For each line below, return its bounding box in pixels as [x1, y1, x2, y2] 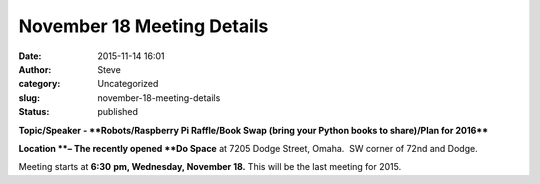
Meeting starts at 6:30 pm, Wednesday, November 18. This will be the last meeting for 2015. [18, 161, 402, 173]
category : [18, 78, 61, 90]
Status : [18, 106, 50, 118]
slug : [18, 91, 40, 104]
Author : [18, 63, 52, 75]
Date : [18, 50, 42, 62]
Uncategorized [97, 78, 159, 90]
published [97, 106, 139, 118]
